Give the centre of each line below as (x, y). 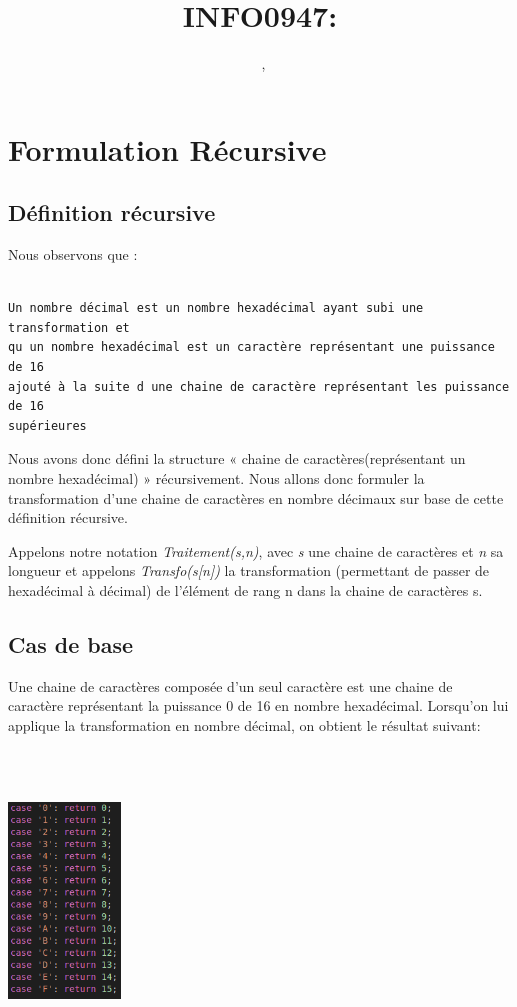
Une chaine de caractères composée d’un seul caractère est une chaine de (230, 685)
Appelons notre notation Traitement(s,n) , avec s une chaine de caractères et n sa (256, 550)
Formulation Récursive (167, 148)
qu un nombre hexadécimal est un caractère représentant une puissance (251, 347)
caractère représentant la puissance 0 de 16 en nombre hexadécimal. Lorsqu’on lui (258, 705)
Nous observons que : (73, 254)
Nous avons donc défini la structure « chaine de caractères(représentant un (237, 458)
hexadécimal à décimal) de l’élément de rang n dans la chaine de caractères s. (245, 590)
